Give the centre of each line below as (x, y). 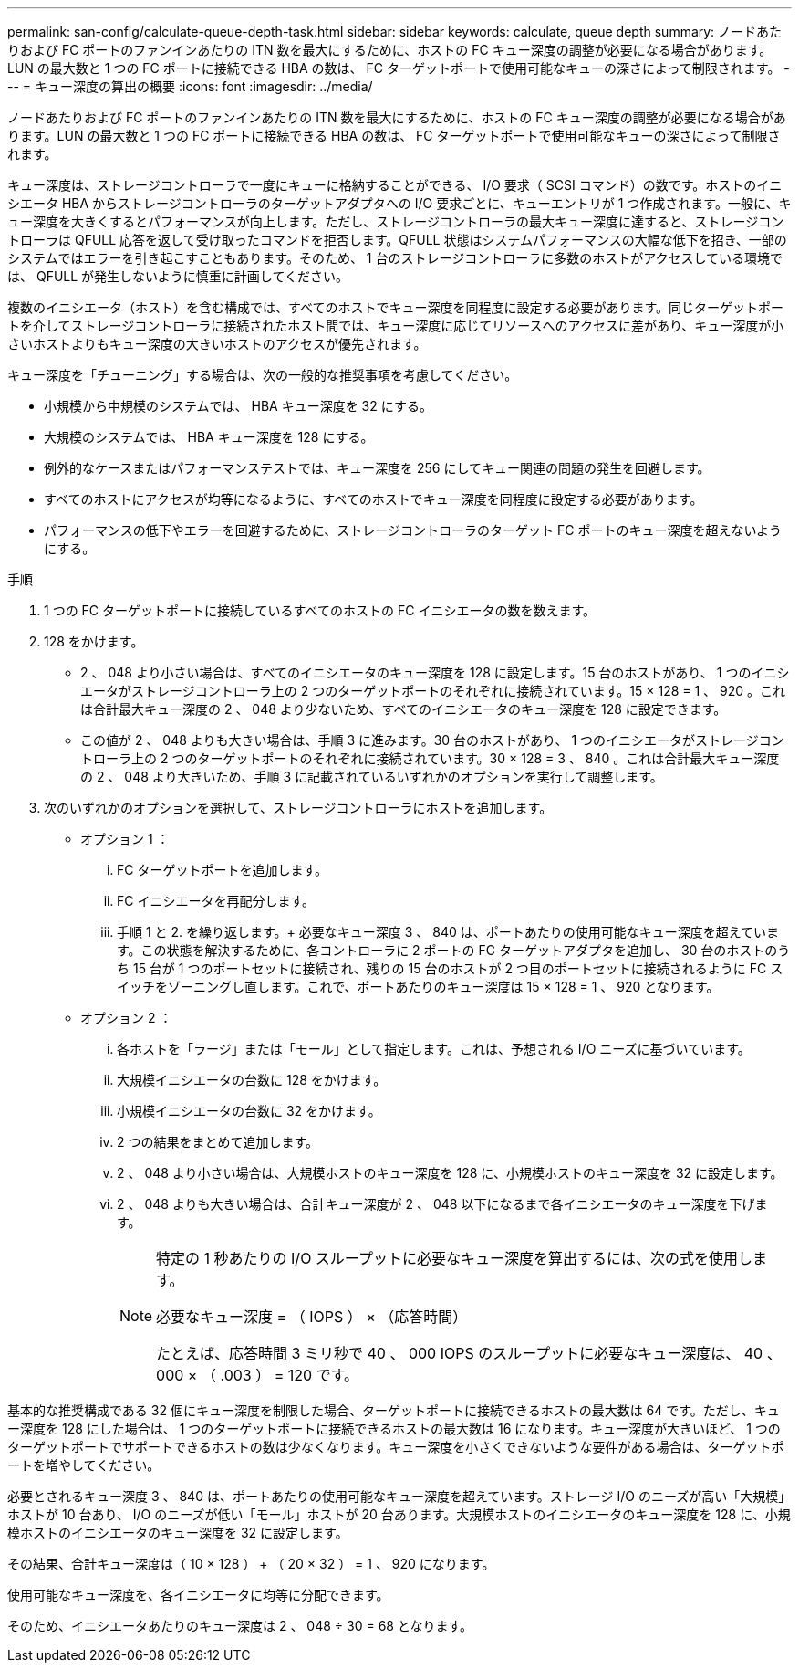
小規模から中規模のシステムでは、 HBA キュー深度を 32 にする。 (238, 406)
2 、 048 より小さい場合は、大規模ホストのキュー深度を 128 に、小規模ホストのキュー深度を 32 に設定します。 (450, 1173)
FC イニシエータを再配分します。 (216, 901)
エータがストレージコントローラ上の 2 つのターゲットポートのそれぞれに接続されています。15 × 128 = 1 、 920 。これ (433, 691)
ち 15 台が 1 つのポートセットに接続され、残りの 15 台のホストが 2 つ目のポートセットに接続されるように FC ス (450, 968)
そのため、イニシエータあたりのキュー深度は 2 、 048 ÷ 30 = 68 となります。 (240, 1626)
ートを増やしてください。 (84, 1465)
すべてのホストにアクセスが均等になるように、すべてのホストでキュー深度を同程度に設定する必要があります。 (374, 499)
